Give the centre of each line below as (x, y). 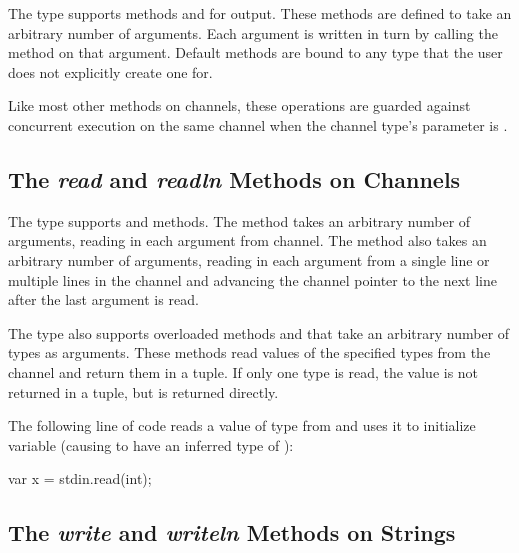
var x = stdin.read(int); (80, 478)
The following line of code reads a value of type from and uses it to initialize (242, 425)
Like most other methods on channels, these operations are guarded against (239, 105)
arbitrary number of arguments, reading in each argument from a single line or (249, 259)
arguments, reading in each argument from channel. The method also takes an (247, 240)
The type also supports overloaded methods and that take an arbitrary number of (259, 332)
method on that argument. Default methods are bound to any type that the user (255, 52)
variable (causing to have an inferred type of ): (151, 444)
